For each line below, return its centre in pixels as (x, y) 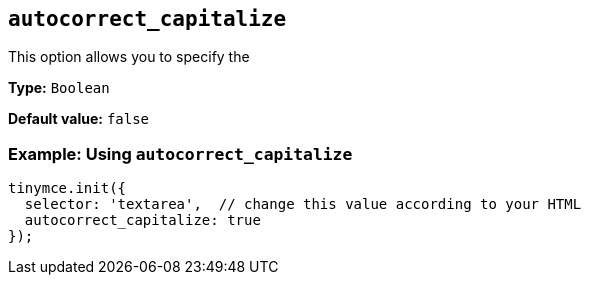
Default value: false (79, 119)
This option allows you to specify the (129, 57)
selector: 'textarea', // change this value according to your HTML (303, 204)
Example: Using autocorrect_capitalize (180, 153)
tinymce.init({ (67, 188)
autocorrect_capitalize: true (142, 220)
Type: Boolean (59, 88)
